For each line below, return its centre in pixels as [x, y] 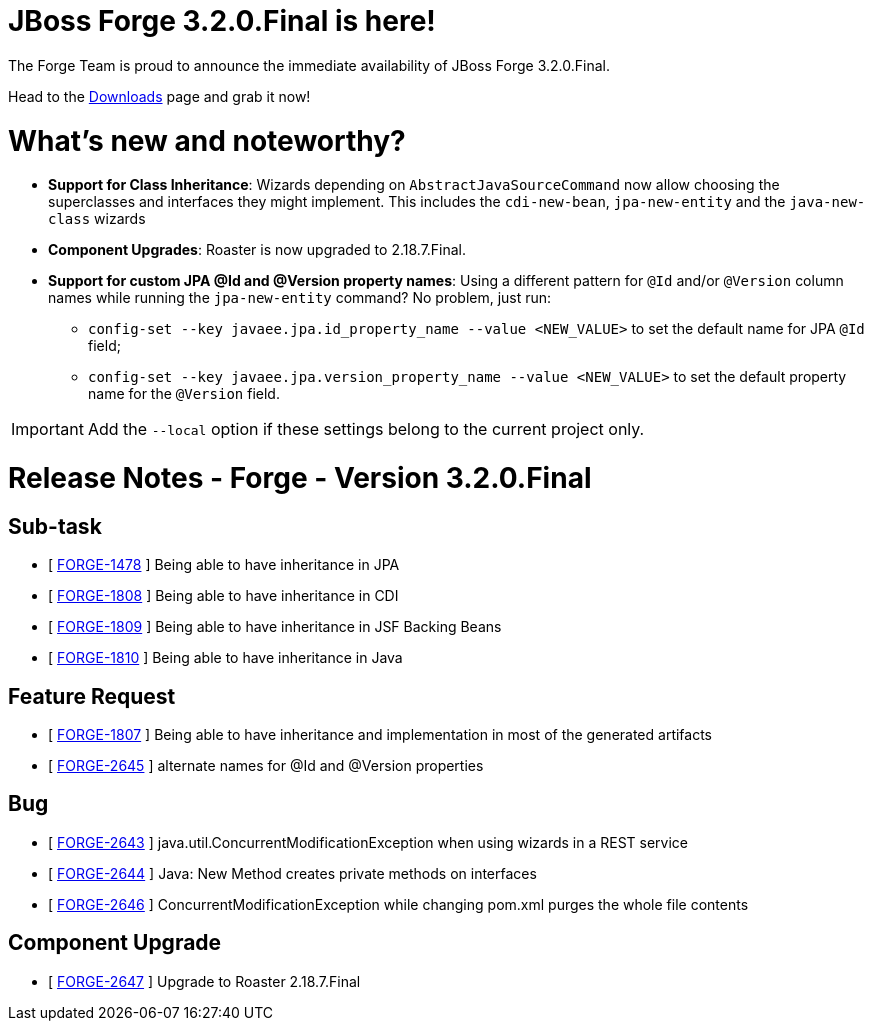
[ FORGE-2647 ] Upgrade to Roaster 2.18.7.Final [204, 981]
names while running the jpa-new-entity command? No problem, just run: [300, 298]
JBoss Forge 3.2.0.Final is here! [222, 21]
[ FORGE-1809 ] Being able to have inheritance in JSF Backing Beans [275, 627]
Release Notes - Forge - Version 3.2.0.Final [300, 478]
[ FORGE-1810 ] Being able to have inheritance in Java [225, 658]
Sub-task [55, 526]
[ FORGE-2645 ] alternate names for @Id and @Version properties [266, 766]
